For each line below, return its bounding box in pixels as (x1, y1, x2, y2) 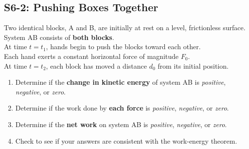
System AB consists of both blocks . (4, 32, 114, 42)
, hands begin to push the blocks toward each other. (46, 41, 201, 52)
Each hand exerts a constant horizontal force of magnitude (4, 51, 179, 61)
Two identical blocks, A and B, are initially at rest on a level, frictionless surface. (4, 22, 246, 33)
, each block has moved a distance (46, 60, 147, 71)
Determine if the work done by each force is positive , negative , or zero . (15, 103, 229, 113)
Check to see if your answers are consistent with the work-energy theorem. (15, 135, 237, 146)
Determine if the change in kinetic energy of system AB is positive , (15, 77, 226, 87)
